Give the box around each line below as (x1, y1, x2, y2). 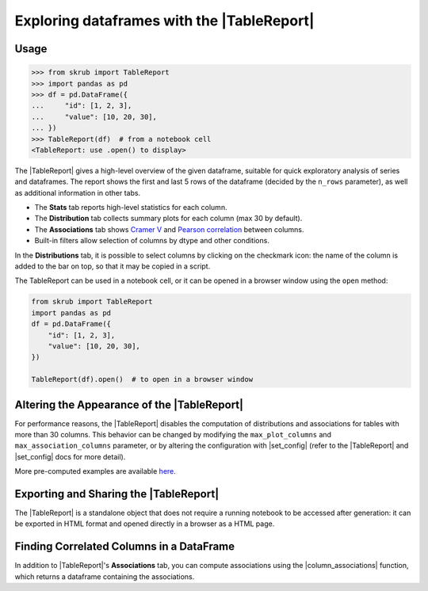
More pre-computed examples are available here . (14, 467, 176, 476)
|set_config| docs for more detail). (14, 452, 126, 461)
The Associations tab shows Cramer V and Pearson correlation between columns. (34, 224, 304, 234)
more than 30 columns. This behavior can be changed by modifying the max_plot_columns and (14, 430, 332, 439)
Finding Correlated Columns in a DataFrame (14, 540, 235, 554)
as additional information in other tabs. (14, 188, 141, 197)
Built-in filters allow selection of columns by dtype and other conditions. (34, 236, 269, 246)
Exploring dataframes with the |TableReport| (14, 12, 315, 29)
